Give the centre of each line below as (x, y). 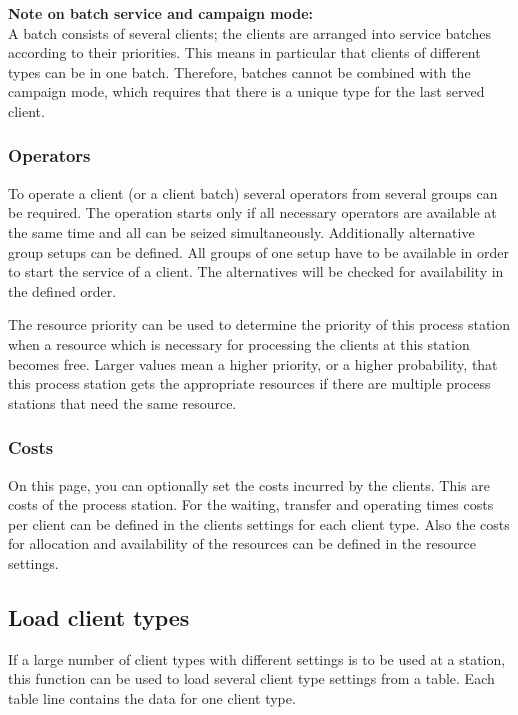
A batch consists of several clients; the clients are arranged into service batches (249, 32)
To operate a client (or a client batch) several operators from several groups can (253, 192)
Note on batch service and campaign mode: (161, 13)
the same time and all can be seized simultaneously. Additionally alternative (241, 231)
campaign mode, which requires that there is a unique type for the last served (246, 91)
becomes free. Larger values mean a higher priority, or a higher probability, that (253, 363)
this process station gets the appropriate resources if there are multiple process (249, 383)
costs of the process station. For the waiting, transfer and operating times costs (251, 504)
